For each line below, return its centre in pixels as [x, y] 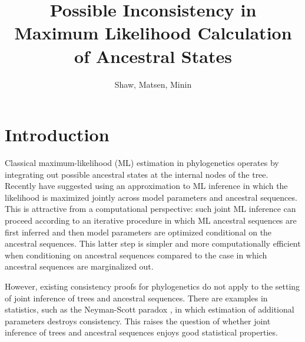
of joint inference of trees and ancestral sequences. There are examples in [136, 298]
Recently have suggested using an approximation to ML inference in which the [146, 186]
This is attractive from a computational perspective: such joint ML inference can [150, 209]
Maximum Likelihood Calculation [153, 33]
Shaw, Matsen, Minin [153, 84]
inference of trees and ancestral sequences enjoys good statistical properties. [141, 332]
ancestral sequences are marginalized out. [79, 266]
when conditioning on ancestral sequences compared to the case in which [136, 255]
